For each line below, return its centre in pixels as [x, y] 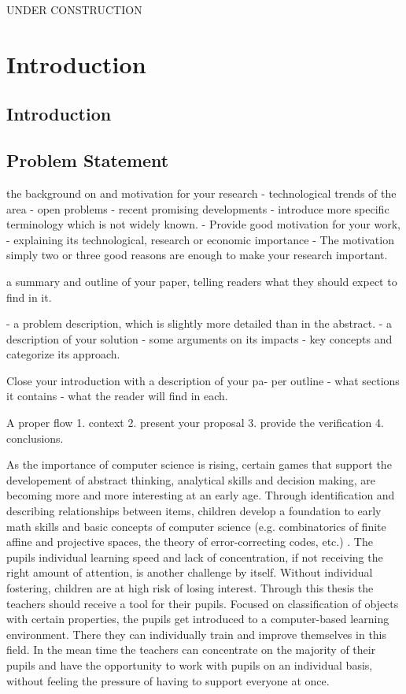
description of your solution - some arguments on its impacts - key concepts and [199, 338]
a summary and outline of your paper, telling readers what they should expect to [202, 281]
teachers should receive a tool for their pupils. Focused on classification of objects [203, 603]
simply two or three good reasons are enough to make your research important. [197, 255]
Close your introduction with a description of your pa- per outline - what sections [203, 380]
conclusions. [35, 438]
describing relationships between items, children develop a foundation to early [194, 511]
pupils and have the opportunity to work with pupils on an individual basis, [190, 664]
